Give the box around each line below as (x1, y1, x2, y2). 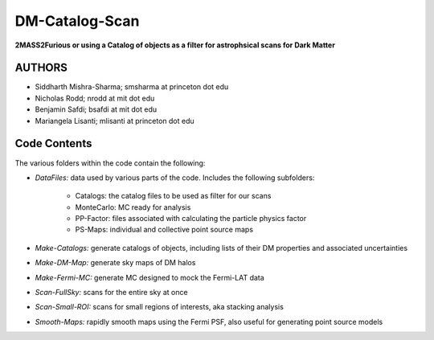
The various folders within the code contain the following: (14, 158, 206, 168)
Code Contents (14, 137, 92, 150)
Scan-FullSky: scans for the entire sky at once (35, 288, 188, 297)
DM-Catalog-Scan (14, 12, 140, 30)
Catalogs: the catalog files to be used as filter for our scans (75, 191, 272, 201)
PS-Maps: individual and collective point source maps (75, 225, 253, 235)
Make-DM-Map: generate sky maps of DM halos (35, 258, 196, 268)
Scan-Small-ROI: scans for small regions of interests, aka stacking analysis (35, 302, 285, 312)
